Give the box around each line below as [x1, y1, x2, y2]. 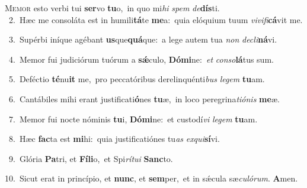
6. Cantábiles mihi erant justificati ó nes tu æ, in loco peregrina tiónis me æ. [8, 92, 280, 105]
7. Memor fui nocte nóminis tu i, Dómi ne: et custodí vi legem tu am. [8, 112, 258, 125]
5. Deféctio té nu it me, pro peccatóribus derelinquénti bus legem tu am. [8, 73, 265, 85]
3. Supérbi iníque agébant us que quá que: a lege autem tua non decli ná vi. [8, 33, 277, 46]
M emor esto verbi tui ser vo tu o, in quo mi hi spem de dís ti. [5, 2, 220, 14]
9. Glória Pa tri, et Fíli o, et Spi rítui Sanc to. [8, 152, 173, 164]
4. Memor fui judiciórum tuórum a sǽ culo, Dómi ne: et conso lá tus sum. [8, 53, 274, 65]
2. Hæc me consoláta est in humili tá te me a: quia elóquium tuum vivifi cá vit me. [8, 13, 303, 25]
